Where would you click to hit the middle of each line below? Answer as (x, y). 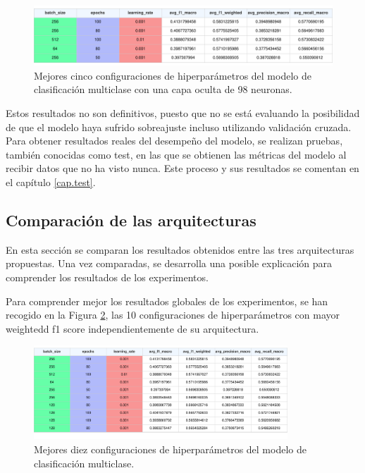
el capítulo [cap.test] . (51, 182)
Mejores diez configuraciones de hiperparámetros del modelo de (170, 449)
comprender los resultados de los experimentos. (107, 277)
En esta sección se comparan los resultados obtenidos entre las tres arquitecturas (180, 249)
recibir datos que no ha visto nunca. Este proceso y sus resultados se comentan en (182, 168)
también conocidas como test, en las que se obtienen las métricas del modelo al (176, 154)
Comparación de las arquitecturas (131, 220)
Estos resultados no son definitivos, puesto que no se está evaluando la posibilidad (183, 113)
